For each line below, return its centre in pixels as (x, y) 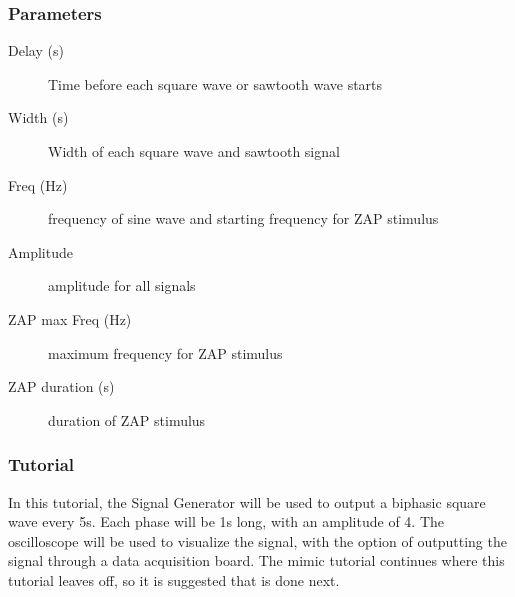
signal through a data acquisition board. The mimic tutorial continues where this (256, 560)
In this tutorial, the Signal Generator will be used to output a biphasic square (247, 501)
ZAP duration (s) (61, 386)
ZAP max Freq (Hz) (70, 318)
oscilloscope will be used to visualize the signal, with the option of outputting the (257, 540)
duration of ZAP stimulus (127, 419)
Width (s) (38, 117)
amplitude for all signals (122, 285)
